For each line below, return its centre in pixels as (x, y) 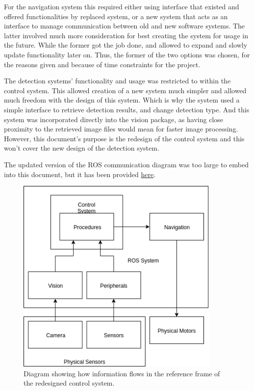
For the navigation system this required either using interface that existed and (122, 6)
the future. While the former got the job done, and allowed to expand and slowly (126, 45)
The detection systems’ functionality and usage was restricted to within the (117, 81)
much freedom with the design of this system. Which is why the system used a (122, 100)
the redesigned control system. (69, 383)
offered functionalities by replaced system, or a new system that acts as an (116, 16)
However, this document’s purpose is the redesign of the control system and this (124, 138)
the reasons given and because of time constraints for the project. (102, 64)
